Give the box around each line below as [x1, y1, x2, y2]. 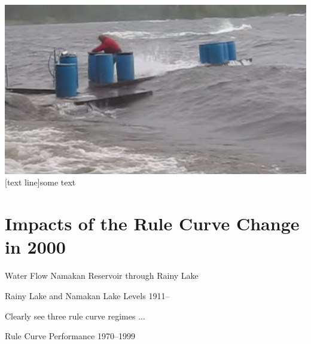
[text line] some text [5, 176, 76, 188]
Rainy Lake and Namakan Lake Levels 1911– [5, 289, 170, 302]
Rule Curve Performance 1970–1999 [5, 330, 135, 342]
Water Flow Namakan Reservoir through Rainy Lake [5, 269, 199, 282]
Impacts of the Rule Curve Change [5, 211, 300, 236]
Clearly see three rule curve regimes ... [5, 309, 145, 322]
